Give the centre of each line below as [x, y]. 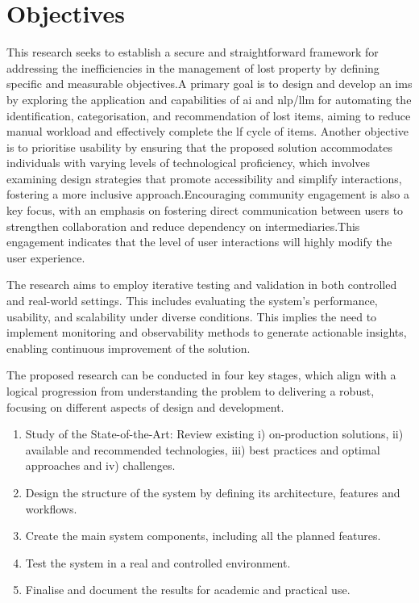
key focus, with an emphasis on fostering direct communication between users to [205, 210]
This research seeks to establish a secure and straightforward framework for [193, 52]
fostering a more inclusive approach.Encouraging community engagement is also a [208, 194]
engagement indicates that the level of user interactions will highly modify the [199, 242]
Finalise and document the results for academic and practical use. [188, 590]
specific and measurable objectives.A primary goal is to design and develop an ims [209, 84]
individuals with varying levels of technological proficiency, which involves [189, 163]
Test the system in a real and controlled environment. [158, 562]
